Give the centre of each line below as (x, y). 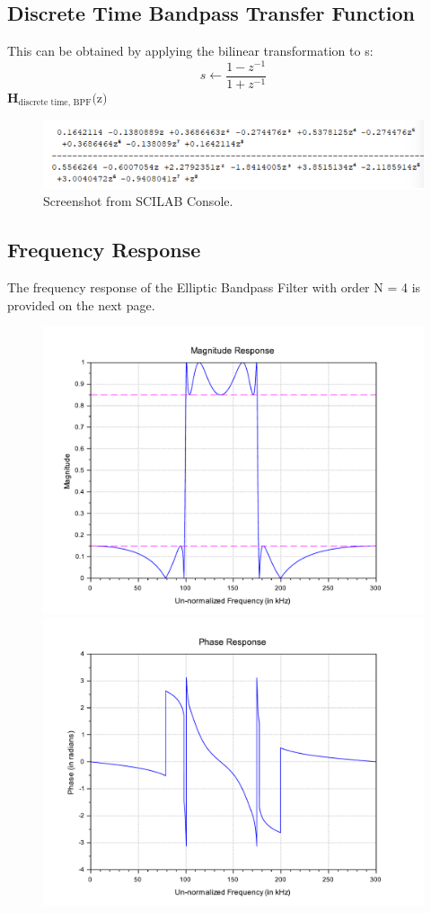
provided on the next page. (81, 304)
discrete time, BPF (55, 103)
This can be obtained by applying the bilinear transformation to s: (190, 51)
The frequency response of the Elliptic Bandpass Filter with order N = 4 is (214, 287)
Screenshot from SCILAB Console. (138, 201)
